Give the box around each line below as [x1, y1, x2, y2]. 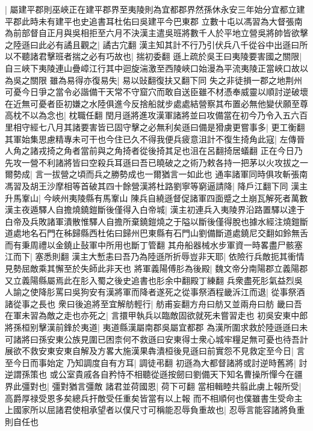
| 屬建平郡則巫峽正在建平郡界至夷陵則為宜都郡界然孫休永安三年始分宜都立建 [5, 3, 305, 15]
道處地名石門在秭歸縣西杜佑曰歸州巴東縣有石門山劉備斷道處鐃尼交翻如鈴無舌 [5, 227, 308, 239]
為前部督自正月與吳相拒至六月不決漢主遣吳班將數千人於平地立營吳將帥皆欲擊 [5, 26, 308, 39]
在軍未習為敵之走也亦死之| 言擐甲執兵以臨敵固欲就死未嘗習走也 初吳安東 [5, 309, 291, 322]
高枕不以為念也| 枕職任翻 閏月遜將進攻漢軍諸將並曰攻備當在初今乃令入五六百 [5, 109, 308, 121]
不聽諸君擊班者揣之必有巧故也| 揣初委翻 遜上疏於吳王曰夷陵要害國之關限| [13, 50, 302, 63]
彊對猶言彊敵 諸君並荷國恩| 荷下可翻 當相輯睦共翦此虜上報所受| [52, 380, 302, 392]
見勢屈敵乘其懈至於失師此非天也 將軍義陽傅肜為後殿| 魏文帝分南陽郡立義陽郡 [5, 262, 308, 275]
